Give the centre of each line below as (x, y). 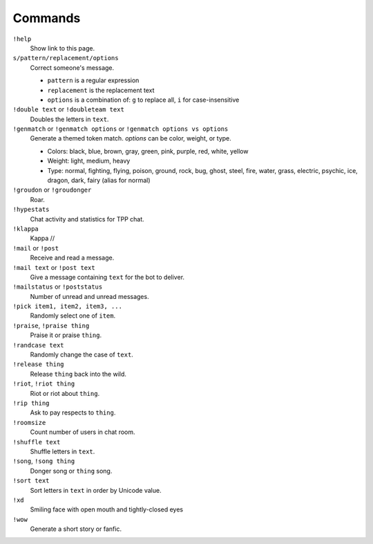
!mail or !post (36, 248)
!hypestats (31, 210)
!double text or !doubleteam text (68, 109)
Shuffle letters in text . (63, 451)
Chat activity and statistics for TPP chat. (87, 219)
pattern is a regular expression (93, 80)
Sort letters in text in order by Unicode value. (96, 490)
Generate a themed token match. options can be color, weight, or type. (131, 138)
